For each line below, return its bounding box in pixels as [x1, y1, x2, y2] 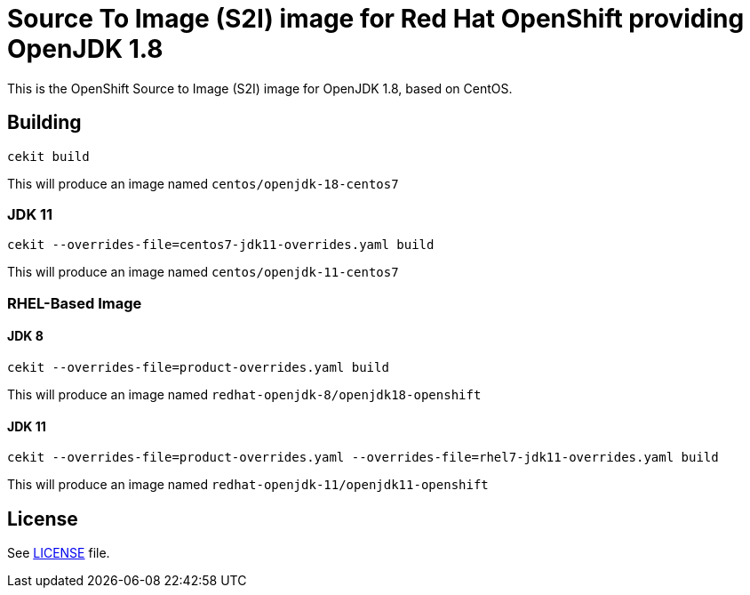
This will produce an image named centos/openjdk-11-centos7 [7, 264, 399, 280]
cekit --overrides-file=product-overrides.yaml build [7, 359, 389, 374]
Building [7, 111, 82, 134]
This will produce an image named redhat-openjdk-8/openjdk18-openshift [7, 386, 482, 402]
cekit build [7, 149, 90, 164]
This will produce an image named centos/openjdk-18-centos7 [7, 175, 399, 191]
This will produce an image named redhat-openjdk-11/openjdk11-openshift [7, 477, 489, 493]
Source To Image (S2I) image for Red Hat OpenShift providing [7, 4, 745, 34]
